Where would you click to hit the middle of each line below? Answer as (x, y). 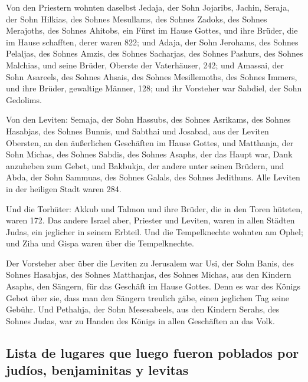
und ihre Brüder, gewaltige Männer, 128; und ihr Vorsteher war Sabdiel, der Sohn (154, 88)
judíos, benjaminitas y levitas (97, 370)
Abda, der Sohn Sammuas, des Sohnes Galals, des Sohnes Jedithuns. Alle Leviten (153, 177)
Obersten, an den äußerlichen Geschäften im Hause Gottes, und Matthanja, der (150, 142)
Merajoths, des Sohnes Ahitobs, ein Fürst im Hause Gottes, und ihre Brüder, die (152, 30)
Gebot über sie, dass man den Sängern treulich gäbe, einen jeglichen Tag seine (148, 297)
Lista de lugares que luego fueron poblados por (153, 352)
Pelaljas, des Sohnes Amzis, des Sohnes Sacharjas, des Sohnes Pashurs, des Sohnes (155, 53)
